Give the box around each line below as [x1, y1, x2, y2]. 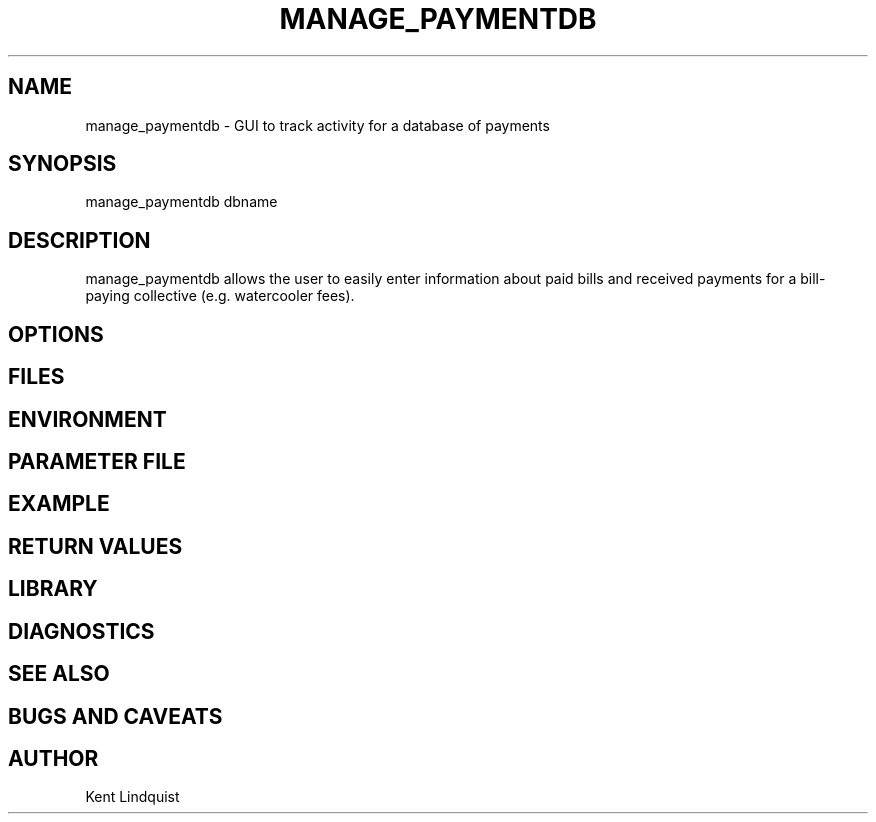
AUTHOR [8, 745, 99, 771]
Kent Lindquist [85, 788, 180, 806]
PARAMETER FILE [8, 448, 186, 474]
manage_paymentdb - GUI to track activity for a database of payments [85, 116, 550, 134]
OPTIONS [8, 321, 104, 347]
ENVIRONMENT [8, 406, 167, 432]
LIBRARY [8, 576, 98, 602]
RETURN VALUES [8, 533, 183, 559]
